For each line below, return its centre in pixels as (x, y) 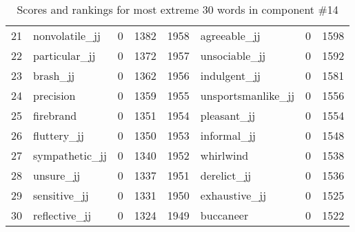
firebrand (55, 115)
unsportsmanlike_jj (247, 95)
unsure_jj (57, 175)
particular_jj (64, 55)
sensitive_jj (61, 195)
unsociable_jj (233, 55)
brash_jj (54, 75)
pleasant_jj (228, 115)
